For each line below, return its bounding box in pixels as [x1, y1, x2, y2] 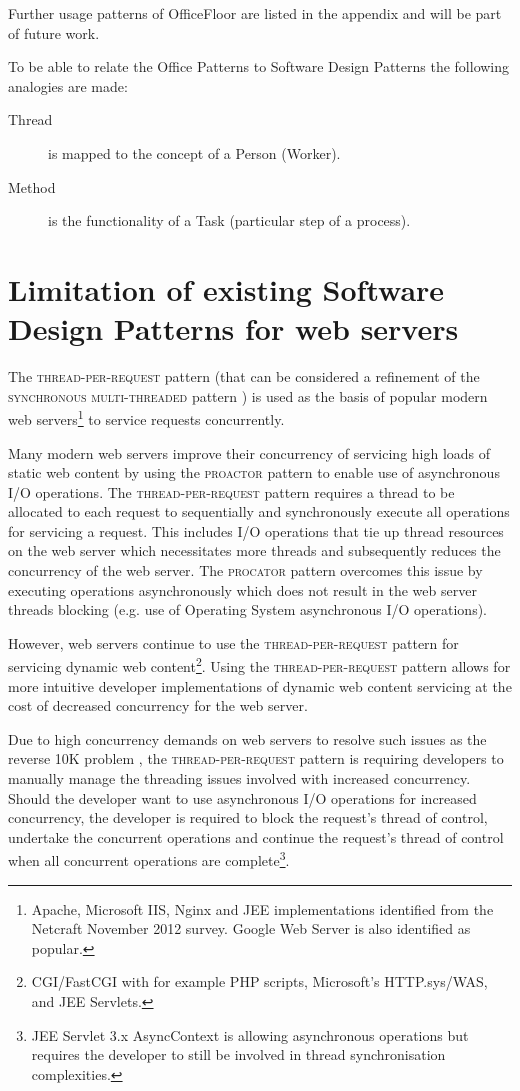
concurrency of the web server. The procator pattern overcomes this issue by [8, 560, 483, 581]
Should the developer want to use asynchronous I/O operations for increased [8, 787, 477, 808]
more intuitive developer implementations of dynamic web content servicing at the [8, 675, 512, 696]
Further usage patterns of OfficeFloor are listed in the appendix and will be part [8, 3, 502, 23]
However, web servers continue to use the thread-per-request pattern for [8, 632, 459, 653]
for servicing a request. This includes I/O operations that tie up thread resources [8, 520, 504, 541]
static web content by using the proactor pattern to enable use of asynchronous [8, 462, 500, 483]
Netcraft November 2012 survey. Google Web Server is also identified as [31, 918, 471, 939]
